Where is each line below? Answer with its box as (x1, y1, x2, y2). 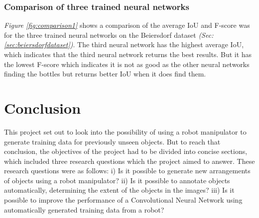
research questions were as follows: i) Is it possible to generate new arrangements (4, 165, 251, 176)
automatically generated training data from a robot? (4, 204, 164, 215)
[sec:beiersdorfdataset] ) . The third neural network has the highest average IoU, (4, 39, 244, 50)
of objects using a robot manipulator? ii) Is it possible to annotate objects (4, 175, 230, 185)
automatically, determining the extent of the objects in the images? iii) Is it (4, 185, 235, 195)
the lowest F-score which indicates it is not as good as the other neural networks (4, 59, 250, 69)
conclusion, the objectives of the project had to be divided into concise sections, (4, 146, 248, 156)
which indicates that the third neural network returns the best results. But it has (4, 49, 252, 59)
